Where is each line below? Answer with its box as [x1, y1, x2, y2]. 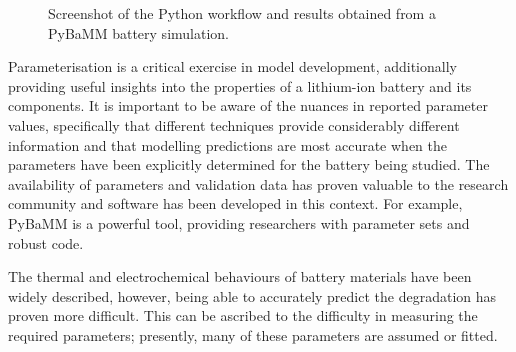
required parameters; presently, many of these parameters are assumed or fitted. [8, 324, 498, 345]
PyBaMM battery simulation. [48, 22, 229, 43]
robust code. [8, 232, 84, 253]
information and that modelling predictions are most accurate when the [8, 134, 447, 155]
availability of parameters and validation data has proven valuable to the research [8, 173, 509, 194]
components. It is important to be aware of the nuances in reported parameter [8, 95, 488, 116]
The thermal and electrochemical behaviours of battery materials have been [8, 266, 472, 287]
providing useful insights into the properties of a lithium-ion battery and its [8, 75, 472, 96]
